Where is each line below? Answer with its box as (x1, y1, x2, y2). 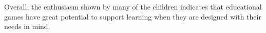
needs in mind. (4, 21, 50, 31)
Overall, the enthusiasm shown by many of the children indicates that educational (4, 1, 262, 11)
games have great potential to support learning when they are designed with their (4, 11, 261, 21)
